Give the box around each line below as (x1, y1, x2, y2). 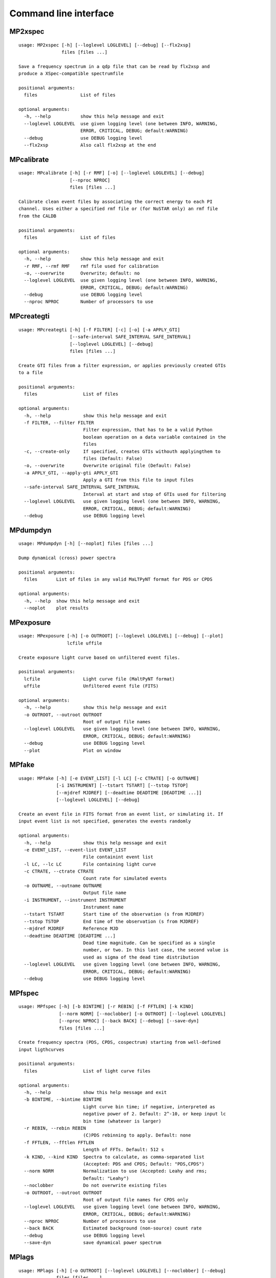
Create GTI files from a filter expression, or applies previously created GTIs (18, 362, 226, 368)
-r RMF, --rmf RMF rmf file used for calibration (24, 263, 159, 269)
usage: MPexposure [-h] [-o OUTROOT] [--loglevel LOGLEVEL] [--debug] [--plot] (18, 633, 223, 639)
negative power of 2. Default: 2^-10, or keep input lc (83, 1111, 226, 1117)
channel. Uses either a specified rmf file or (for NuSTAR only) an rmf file (18, 206, 218, 212)
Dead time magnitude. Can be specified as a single (83, 940, 216, 946)
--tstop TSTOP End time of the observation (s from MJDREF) (24, 918, 199, 924)
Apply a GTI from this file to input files (83, 477, 194, 483)
